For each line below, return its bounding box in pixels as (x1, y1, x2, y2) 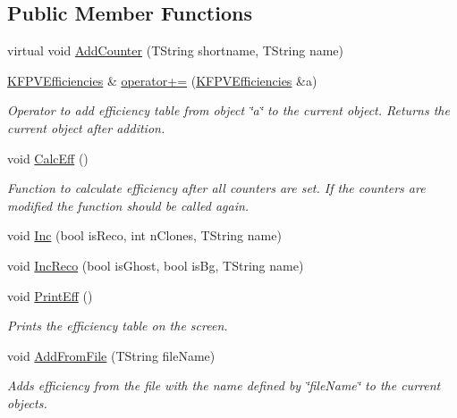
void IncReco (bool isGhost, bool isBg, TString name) (7, 255, 304, 274)
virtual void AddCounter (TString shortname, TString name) (7, 41, 344, 60)
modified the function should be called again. (7, 196, 250, 214)
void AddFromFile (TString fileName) (7, 346, 216, 364)
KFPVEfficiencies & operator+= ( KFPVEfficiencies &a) (7, 71, 317, 89)
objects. (7, 393, 47, 412)
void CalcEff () (7, 148, 89, 167)
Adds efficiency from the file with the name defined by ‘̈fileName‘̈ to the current (7, 376, 441, 395)
